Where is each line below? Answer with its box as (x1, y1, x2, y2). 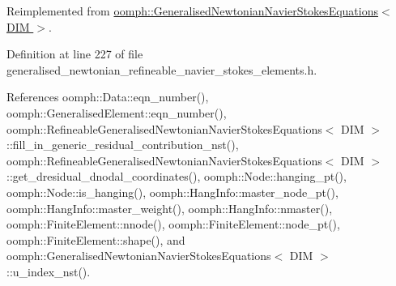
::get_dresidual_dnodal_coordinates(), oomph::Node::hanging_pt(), (6, 168, 347, 185)
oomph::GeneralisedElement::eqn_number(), (6, 104, 227, 121)
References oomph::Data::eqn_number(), (6, 88, 209, 105)
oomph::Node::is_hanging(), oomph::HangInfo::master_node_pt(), (6, 183, 339, 200)
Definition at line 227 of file (6, 45, 143, 62)
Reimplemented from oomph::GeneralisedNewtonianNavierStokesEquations (6, 2, 378, 19)
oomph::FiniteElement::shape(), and (6, 231, 185, 248)
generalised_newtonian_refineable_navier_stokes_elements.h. (6, 61, 317, 78)
